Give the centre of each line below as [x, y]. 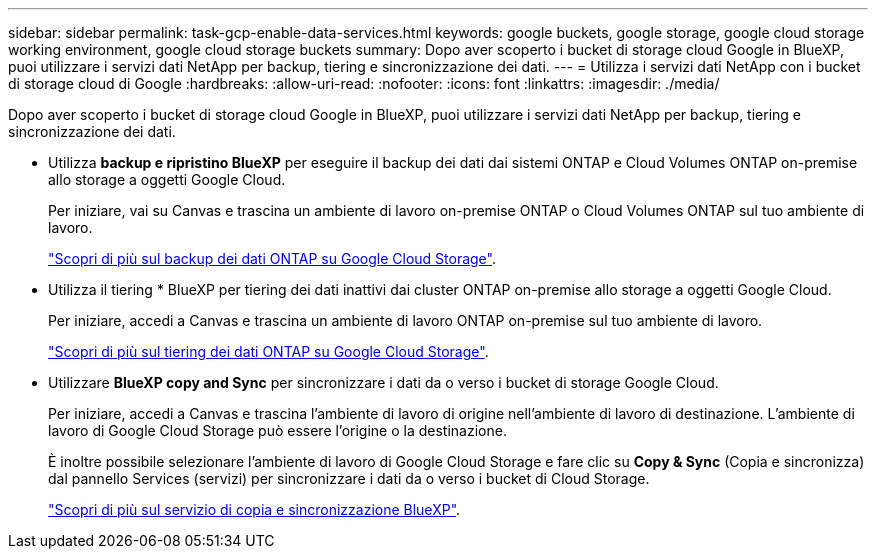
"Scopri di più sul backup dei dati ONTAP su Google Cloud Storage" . [272, 258]
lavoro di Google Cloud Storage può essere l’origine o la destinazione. [277, 430]
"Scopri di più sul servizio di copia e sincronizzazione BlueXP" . [254, 509]
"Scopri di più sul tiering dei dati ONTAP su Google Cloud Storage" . [268, 351]
